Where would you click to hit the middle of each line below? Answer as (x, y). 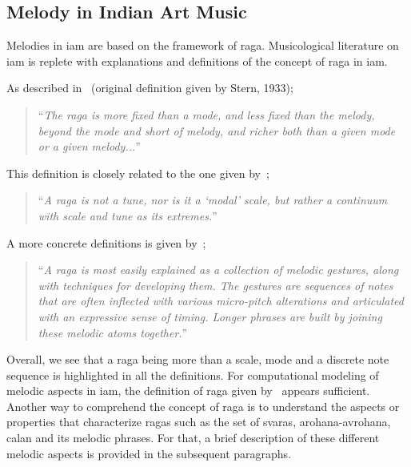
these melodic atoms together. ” (113, 332)
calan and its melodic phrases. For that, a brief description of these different (193, 438)
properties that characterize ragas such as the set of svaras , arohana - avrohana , (199, 422)
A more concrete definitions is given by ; (106, 242)
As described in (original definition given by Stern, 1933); (150, 88)
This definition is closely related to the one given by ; (138, 173)
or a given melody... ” (89, 146)
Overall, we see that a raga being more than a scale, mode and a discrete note (198, 359)
